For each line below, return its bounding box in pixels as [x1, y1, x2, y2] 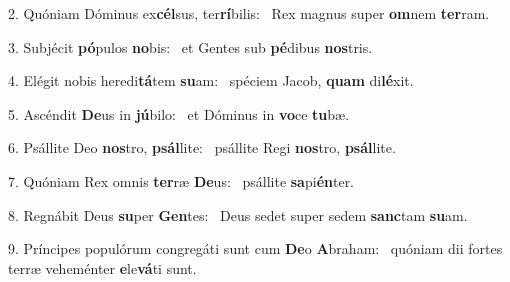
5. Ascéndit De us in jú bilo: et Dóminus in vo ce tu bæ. [8, 103, 350, 124]
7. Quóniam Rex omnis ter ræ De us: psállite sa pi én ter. [8, 170, 355, 191]
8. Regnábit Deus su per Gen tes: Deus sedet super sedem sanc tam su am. [8, 204, 468, 225]
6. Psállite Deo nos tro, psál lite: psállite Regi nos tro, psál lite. [8, 137, 396, 158]
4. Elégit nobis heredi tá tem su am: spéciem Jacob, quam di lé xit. [8, 70, 414, 91]
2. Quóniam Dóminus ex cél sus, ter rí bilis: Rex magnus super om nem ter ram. [8, 3, 490, 23]
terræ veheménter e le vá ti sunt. [8, 257, 197, 278]
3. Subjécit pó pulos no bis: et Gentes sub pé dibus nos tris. [8, 36, 373, 57]
